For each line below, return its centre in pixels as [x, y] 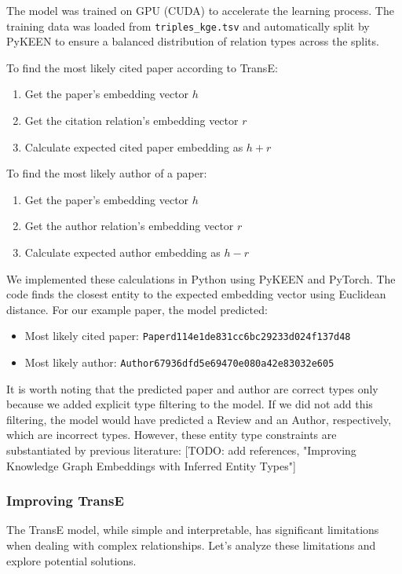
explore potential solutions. [71, 560]
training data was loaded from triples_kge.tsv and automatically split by [188, 26]
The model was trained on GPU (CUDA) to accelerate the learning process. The [200, 10]
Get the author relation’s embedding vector [129, 226]
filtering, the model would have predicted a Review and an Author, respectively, [199, 419]
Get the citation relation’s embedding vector [132, 121]
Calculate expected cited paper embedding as [134, 146]
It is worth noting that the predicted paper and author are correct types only [192, 388]
